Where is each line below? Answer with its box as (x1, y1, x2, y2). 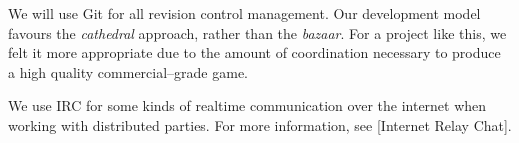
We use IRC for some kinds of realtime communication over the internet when (8, 95, 487, 116)
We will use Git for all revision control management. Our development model (8, 3, 481, 23)
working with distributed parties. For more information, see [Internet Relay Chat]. (8, 114, 512, 135)
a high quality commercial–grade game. (8, 61, 249, 82)
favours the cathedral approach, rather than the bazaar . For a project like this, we (8, 22, 507, 43)
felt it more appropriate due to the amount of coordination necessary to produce (8, 42, 501, 63)
